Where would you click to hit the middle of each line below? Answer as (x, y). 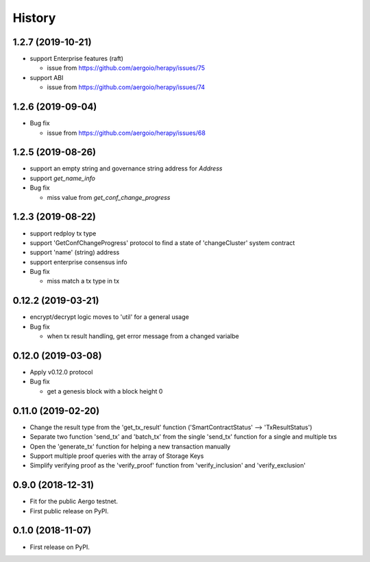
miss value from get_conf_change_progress (109, 197)
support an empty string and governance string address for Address (126, 168)
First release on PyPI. (60, 547)
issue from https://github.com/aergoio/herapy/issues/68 (126, 133)
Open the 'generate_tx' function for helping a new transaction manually (130, 446)
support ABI (47, 77)
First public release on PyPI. (69, 511)
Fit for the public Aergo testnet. (74, 501)
